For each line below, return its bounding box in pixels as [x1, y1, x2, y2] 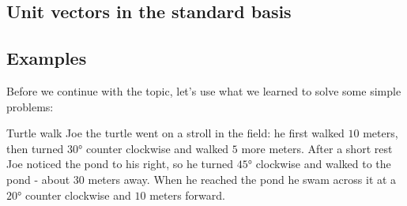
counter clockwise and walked [85, 140, 229, 156]
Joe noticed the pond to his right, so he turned [6, 155, 234, 172]
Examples [6, 46, 87, 70]
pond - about [6, 170, 70, 187]
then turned [6, 140, 64, 156]
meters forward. [149, 186, 225, 203]
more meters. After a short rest [241, 140, 393, 156]
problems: [6, 98, 54, 114]
